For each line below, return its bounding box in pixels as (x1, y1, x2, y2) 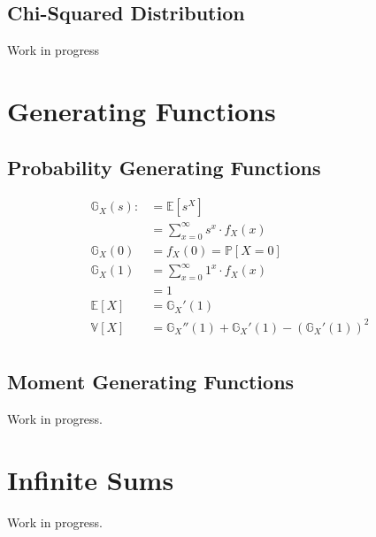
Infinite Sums (7, 461, 174, 497)
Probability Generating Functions (7, 153, 321, 180)
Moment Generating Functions (7, 368, 295, 395)
